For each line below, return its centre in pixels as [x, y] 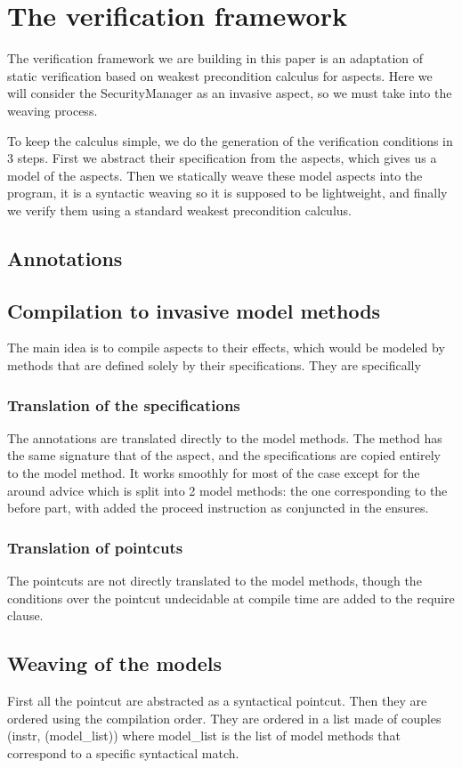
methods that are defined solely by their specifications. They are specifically [214, 365]
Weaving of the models [115, 663]
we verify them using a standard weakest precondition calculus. [179, 210]
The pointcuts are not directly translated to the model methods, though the [215, 581]
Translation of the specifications [124, 404]
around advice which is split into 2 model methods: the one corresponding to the [227, 490]
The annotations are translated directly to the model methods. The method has [225, 437]
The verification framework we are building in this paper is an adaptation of [215, 58]
